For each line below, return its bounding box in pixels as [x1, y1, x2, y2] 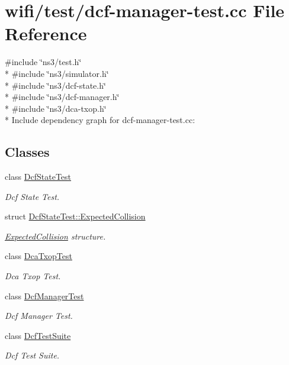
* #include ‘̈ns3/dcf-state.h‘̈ [5, 79, 106, 91]
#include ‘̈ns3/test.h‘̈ [5, 56, 82, 68]
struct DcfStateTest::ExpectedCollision [5, 210, 146, 222]
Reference [5, 21, 87, 46]
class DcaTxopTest [5, 250, 72, 262]
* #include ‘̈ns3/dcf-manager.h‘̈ [5, 91, 120, 103]
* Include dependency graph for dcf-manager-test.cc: [5, 114, 195, 126]
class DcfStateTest [5, 170, 72, 183]
